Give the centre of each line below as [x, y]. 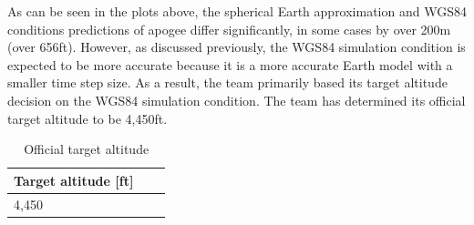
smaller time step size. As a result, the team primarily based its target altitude [227, 82]
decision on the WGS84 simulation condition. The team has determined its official [237, 100]
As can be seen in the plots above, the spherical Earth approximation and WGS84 [237, 11]
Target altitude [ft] [74, 180]
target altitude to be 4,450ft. [88, 118]
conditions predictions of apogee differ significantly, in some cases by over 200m [229, 29]
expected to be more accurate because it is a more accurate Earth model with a [230, 64]
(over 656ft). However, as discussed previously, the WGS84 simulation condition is [237, 47]
